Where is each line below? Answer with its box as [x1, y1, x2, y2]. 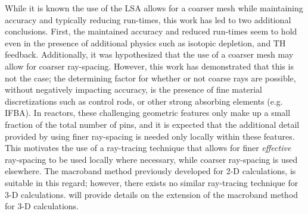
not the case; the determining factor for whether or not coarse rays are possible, [5, 71, 296, 84]
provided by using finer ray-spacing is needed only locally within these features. [5, 130, 295, 142]
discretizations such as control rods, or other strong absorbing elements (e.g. [5, 95, 283, 107]
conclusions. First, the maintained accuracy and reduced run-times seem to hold [5, 25, 297, 37]
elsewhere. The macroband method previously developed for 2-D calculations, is [5, 165, 296, 177]
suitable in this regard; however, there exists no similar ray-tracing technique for [5, 176, 298, 188]
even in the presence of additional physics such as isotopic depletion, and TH [5, 36, 286, 49]
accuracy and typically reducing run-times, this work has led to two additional [5, 13, 291, 26]
